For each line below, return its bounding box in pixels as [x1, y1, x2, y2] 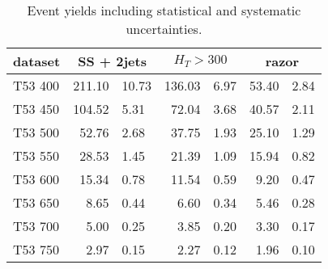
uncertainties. [126, 19, 202, 38]
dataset [13, 52, 61, 70]
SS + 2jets [78, 52, 147, 70]
